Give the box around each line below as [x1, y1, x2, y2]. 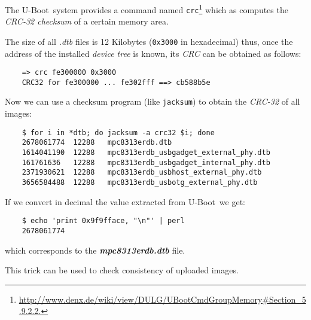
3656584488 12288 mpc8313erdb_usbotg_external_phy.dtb [22, 178, 258, 187]
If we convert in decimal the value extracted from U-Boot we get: [5, 195, 245, 208]
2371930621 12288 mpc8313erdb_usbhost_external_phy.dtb [22, 168, 262, 177]
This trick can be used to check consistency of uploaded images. [5, 264, 239, 276]
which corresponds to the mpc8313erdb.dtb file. [5, 243, 185, 256]
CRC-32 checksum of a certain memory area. [5, 15, 169, 28]
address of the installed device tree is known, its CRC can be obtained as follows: [5, 47, 301, 59]
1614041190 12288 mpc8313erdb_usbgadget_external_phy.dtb [22, 148, 270, 157]
